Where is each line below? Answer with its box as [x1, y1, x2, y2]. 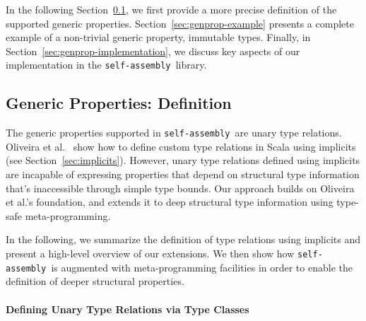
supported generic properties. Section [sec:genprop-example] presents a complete [6, 16, 354, 30]
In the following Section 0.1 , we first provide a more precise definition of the [6, 2, 337, 16]
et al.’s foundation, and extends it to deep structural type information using [6, 194, 333, 209]
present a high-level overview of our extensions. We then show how [6, 246, 295, 261]
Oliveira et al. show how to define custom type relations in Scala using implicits [6, 139, 356, 153]
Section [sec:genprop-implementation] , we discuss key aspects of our [6, 43, 300, 58]
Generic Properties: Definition [6, 92, 232, 114]
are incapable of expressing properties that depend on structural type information [6, 167, 360, 182]
